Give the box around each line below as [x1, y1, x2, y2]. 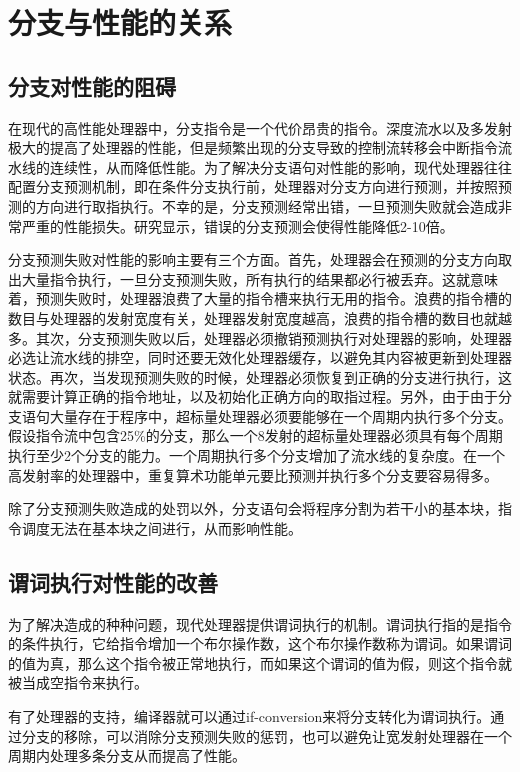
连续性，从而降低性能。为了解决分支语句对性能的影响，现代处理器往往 [49, 156, 512, 177]
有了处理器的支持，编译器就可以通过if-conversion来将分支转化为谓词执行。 [8, 706, 491, 727]
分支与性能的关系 [8, 2, 233, 43]
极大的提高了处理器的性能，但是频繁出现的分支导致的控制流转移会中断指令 [8, 137, 498, 158]
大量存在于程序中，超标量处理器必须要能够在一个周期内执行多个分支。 [49, 405, 512, 426]
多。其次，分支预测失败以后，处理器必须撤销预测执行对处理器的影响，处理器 [8, 327, 512, 348]
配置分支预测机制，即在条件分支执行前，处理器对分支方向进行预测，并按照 [8, 176, 498, 197]
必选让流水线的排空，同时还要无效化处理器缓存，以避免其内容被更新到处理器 [8, 347, 512, 368]
